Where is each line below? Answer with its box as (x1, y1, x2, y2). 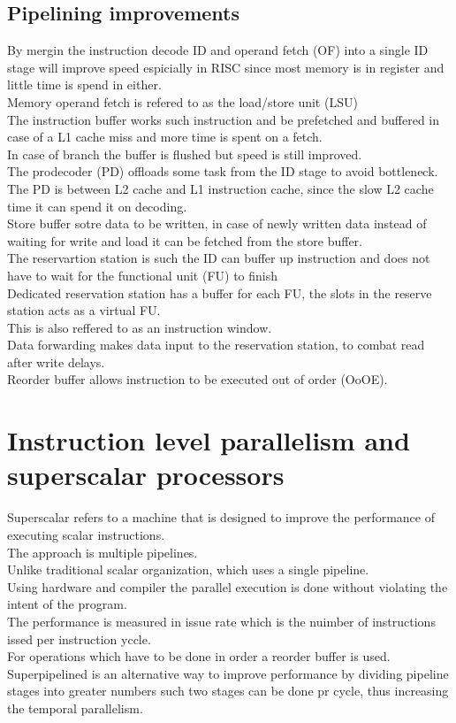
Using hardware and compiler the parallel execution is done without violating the (7, 577, 448, 596)
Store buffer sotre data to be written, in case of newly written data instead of (7, 214, 427, 233)
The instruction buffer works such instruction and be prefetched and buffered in (7, 110, 440, 128)
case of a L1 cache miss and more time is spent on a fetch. (7, 127, 323, 146)
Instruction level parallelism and (7, 422, 410, 458)
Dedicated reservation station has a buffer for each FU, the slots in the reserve (7, 283, 432, 302)
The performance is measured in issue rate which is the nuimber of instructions (7, 611, 436, 630)
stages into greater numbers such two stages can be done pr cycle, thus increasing (7, 681, 449, 700)
